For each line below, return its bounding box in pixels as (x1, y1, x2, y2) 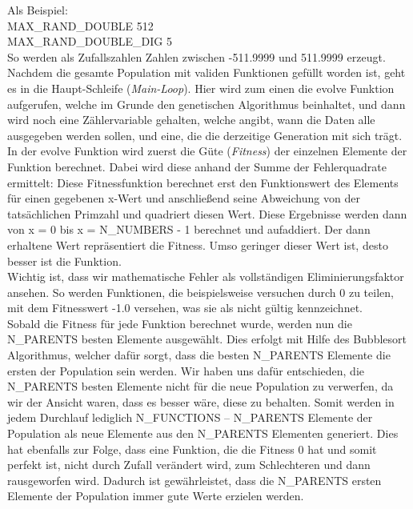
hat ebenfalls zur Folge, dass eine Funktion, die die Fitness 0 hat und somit (7, 440, 377, 457)
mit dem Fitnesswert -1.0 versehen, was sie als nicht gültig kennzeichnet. (7, 299, 363, 316)
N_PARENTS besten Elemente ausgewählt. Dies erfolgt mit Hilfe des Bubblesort (7, 331, 407, 347)
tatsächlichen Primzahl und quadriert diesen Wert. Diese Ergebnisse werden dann (7, 205, 407, 222)
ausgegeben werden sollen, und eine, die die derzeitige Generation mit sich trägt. (7, 126, 403, 143)
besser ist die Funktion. (7, 252, 122, 269)
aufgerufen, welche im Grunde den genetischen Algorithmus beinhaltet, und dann (7, 95, 406, 112)
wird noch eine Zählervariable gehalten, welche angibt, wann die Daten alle (7, 111, 375, 128)
